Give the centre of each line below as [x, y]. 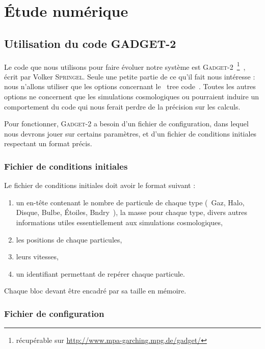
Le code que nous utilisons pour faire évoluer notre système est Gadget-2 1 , [125, 66]
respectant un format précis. [48, 143]
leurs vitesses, [37, 257]
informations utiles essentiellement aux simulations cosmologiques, [119, 222]
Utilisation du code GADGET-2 [90, 43]
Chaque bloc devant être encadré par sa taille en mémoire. [95, 291]
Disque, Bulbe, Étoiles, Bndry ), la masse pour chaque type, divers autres [132, 212]
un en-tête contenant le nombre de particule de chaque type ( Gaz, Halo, [130, 202]
